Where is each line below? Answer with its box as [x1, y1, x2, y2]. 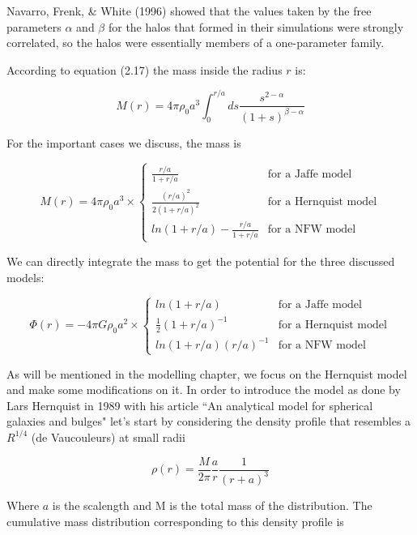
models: [6, 268, 45, 285]
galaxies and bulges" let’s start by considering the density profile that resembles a [6, 413, 411, 430]
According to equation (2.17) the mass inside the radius [6, 61, 283, 78]
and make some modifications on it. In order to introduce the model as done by [6, 381, 401, 398]
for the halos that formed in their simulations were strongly [108, 18, 404, 35]
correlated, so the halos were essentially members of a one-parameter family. [6, 34, 385, 51]
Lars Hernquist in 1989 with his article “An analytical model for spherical [6, 396, 373, 413]
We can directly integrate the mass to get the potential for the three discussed [6, 252, 395, 269]
